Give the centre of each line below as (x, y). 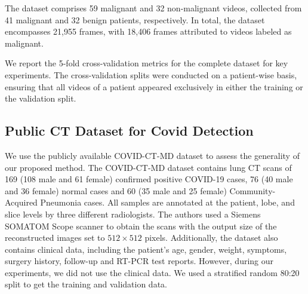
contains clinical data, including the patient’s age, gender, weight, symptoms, (146, 249)
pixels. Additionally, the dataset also (211, 238)
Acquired (21, 202)
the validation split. (41, 98)
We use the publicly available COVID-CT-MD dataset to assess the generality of (152, 155)
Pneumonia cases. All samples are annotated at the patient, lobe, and (167, 202)
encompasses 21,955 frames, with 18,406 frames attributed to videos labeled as (148, 31)
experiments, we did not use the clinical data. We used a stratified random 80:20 (152, 272)
